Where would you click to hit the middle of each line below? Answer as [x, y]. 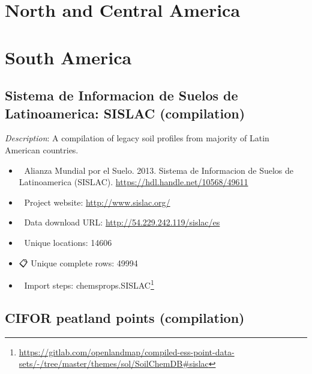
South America [68, 57]
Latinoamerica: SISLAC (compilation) [125, 113]
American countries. [42, 149]
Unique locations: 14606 [68, 242]
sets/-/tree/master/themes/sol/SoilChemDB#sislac [114, 363]
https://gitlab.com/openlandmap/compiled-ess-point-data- [127, 351]
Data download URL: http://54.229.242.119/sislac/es [122, 222]
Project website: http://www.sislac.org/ [97, 202]
